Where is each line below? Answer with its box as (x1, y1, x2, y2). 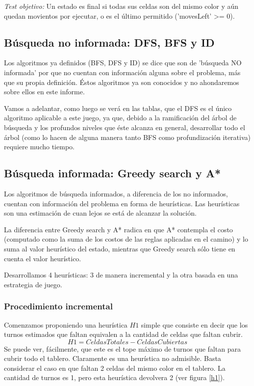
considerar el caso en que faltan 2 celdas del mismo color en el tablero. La (4, 362, 226, 373)
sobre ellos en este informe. (4, 86, 85, 97)
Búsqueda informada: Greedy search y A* (4, 165, 221, 181)
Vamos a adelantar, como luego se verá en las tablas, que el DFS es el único (4, 103, 232, 113)
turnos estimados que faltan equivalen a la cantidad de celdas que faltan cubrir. (4, 329, 243, 339)
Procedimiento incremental (4, 300, 113, 312)
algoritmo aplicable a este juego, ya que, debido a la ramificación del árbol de (4, 112, 237, 123)
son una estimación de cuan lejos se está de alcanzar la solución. (4, 208, 197, 218)
